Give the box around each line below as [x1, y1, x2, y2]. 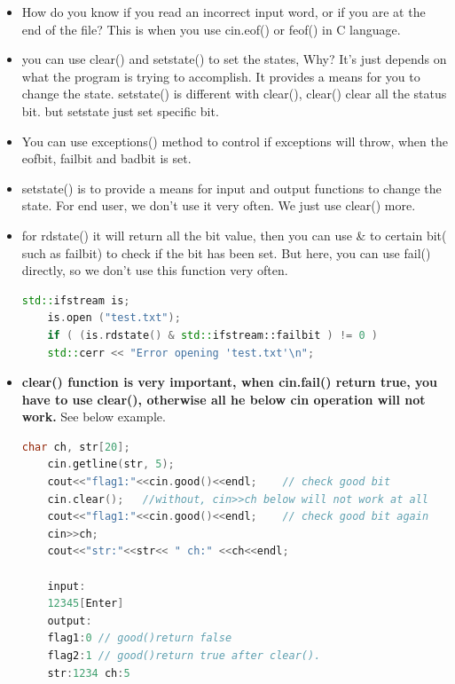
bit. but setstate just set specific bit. [21, 101, 219, 120]
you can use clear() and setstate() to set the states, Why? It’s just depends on [21, 50, 447, 68]
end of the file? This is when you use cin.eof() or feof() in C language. [21, 20, 401, 38]
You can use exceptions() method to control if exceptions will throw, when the [21, 131, 448, 150]
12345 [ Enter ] [47, 597, 124, 610]
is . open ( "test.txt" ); [47, 311, 181, 325]
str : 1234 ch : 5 [47, 666, 130, 680]
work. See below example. [21, 407, 166, 426]
